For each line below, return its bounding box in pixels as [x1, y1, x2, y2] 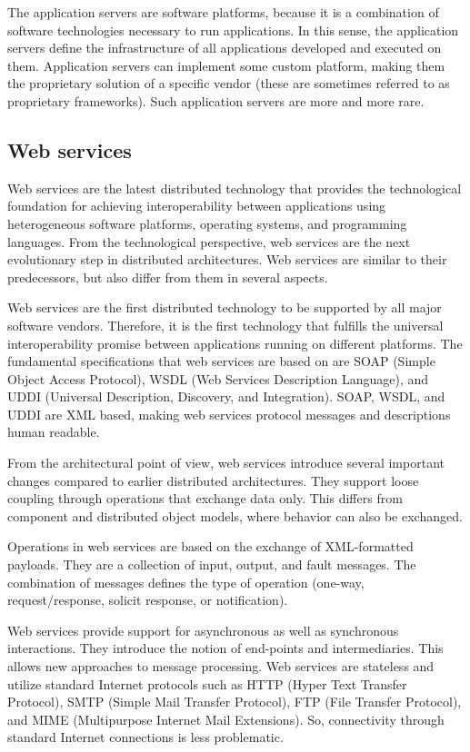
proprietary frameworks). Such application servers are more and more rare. [7, 91, 425, 110]
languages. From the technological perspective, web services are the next [7, 232, 411, 251]
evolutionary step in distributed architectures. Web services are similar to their [7, 250, 447, 269]
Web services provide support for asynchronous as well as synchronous [7, 620, 399, 639]
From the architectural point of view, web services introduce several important [7, 453, 445, 472]
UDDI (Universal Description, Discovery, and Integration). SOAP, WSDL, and [7, 387, 445, 406]
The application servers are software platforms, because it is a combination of [7, 3, 439, 21]
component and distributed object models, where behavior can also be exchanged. [7, 506, 463, 525]
